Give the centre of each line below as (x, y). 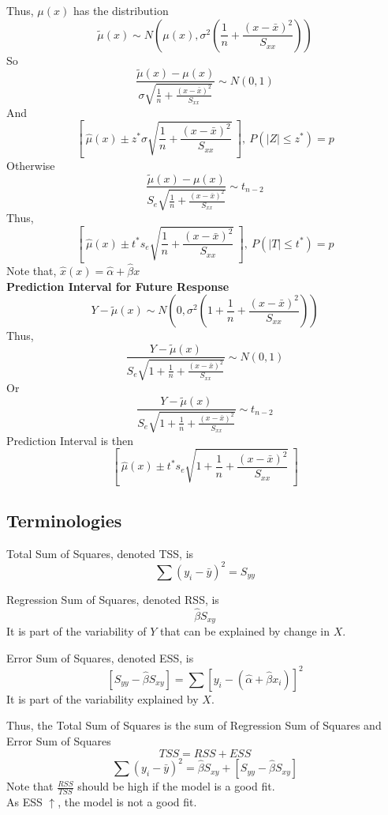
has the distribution (121, 10)
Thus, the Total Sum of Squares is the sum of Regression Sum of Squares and (194, 725)
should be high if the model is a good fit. (176, 786)
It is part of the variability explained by (103, 698)
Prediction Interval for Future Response (118, 286)
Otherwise (31, 165)
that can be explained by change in (245, 631)
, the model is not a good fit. (127, 801)
